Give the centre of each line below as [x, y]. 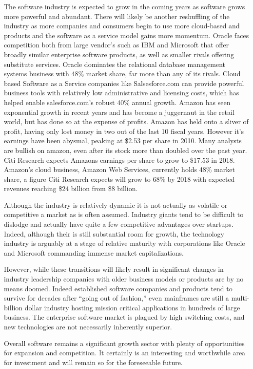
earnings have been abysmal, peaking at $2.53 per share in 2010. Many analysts [123, 141]
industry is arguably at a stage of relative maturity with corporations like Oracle [125, 243]
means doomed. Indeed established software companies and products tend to [118, 288]
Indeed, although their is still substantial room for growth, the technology [114, 233]
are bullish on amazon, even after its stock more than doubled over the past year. [126, 150]
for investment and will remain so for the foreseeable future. [93, 362]
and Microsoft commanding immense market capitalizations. [94, 252]
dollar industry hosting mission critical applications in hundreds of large [132, 307]
